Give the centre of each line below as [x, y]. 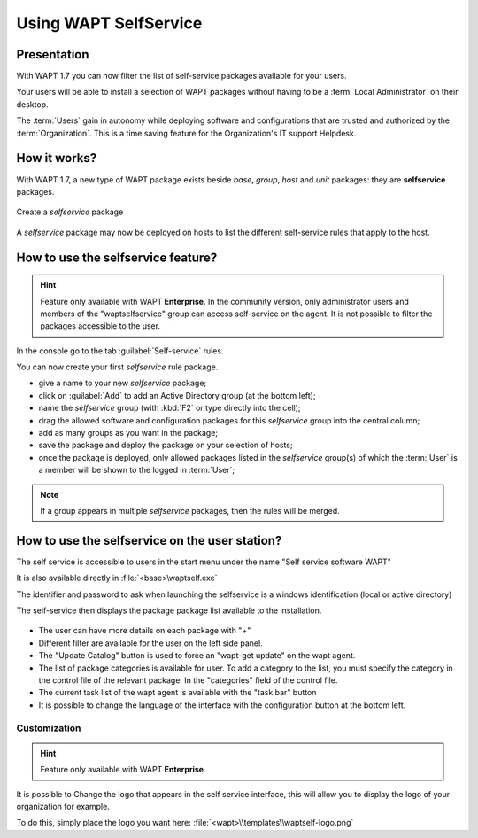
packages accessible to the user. [100, 326]
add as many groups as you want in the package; [128, 433]
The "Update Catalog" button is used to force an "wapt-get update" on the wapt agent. [197, 656]
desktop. [32, 104]
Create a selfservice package [70, 212]
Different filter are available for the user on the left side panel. [150, 643]
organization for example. [63, 806]
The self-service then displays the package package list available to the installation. [169, 610]
